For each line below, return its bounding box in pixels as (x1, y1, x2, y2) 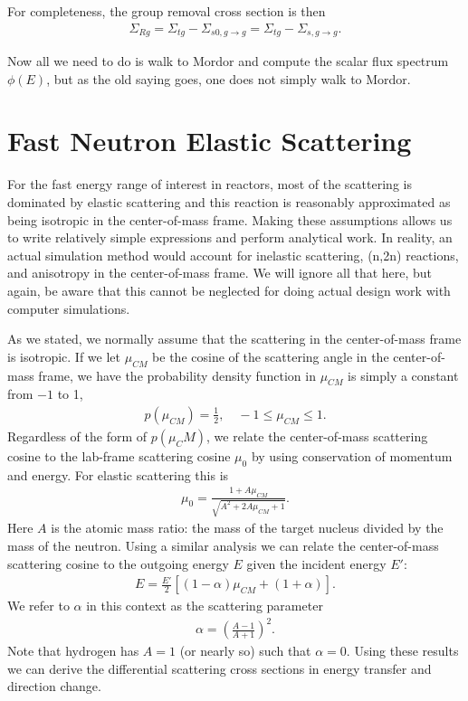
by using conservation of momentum (251, 446, 453, 465)
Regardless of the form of (7, 426, 148, 445)
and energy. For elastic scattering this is (7, 465, 229, 484)
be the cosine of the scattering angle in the (152, 346, 389, 365)
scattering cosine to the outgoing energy (7, 554, 229, 573)
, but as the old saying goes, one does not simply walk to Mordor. (46, 69, 411, 88)
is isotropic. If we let (7, 346, 121, 365)
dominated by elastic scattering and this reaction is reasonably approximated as (7, 192, 451, 211)
